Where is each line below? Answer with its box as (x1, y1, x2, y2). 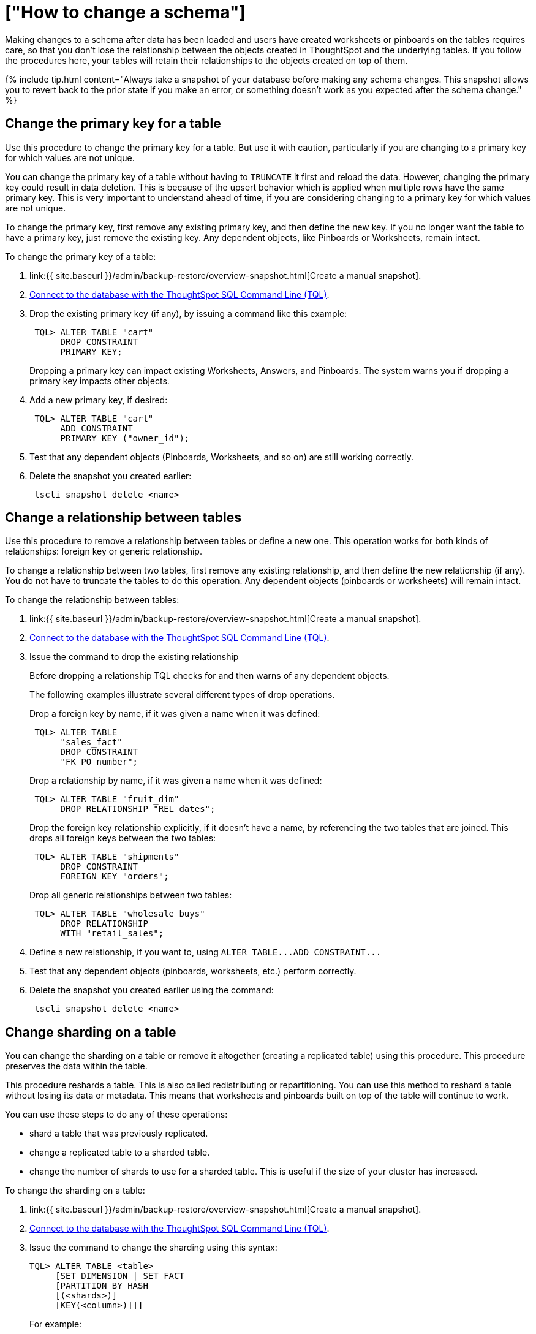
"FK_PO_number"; (60, 757, 138, 767)
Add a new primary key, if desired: (29, 394, 168, 405)
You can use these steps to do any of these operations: (5, 1109, 228, 1120)
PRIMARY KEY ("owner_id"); (60, 433, 190, 443)
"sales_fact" (60, 737, 123, 748)
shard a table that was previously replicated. (29, 1128, 208, 1139)
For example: (29, 1319, 82, 1330)
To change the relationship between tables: (5, 594, 179, 605)
